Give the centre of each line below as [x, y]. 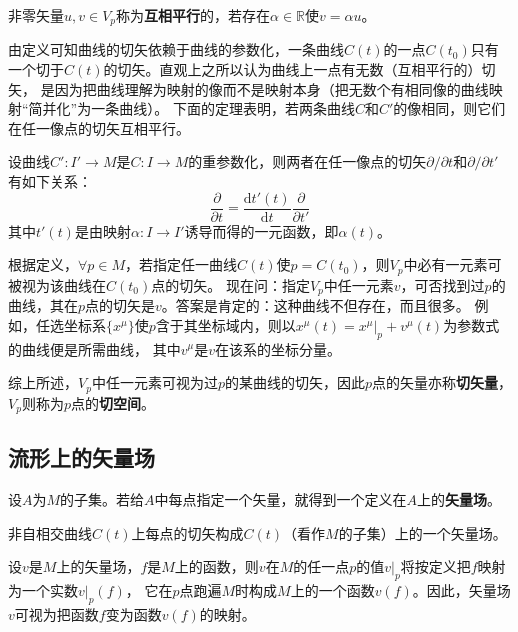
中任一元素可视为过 [154, 382]
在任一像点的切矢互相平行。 [99, 127]
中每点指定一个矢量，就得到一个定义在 [280, 499]
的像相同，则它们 [449, 108]
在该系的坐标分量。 [277, 348]
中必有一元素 [445, 264]
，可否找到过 [442, 284]
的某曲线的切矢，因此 [294, 382]
